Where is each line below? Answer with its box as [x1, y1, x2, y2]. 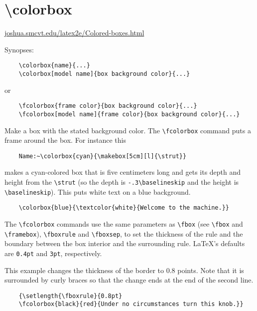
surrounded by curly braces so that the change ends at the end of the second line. [4, 275, 254, 285]
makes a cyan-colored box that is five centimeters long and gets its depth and [4, 167, 241, 177]
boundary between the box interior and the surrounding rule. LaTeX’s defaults [4, 238, 245, 249]
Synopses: [4, 44, 34, 54]
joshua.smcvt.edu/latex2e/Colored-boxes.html [4, 27, 144, 38]
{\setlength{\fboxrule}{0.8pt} [18, 292, 123, 300]
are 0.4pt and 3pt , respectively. [4, 248, 102, 258]
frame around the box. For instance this [4, 135, 126, 145]
